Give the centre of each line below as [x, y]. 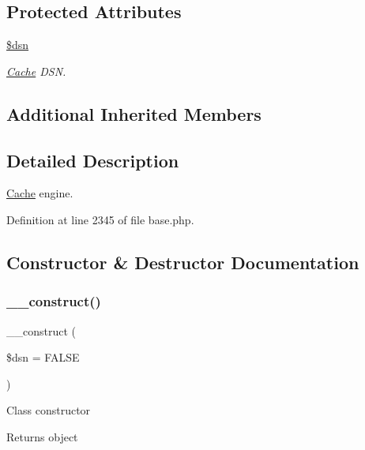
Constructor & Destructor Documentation [183, 262]
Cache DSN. [36, 71]
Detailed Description [93, 160]
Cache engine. [40, 193]
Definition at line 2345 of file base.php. [100, 219]
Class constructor [49, 410]
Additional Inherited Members [134, 113]
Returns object [42, 436]
